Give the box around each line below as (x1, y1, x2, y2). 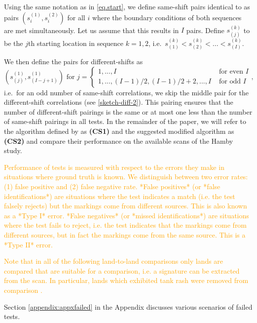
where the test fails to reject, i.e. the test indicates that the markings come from (4, 220, 247, 230)
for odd (219, 78, 241, 85)
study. (4, 145, 22, 156)
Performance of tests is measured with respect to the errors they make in (4, 161, 224, 172)
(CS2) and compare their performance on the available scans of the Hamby (4, 135, 233, 146)
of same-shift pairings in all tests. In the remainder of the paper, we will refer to (4, 116, 246, 126)
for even (219, 68, 244, 76)
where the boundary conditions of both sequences (92, 12, 242, 22)
